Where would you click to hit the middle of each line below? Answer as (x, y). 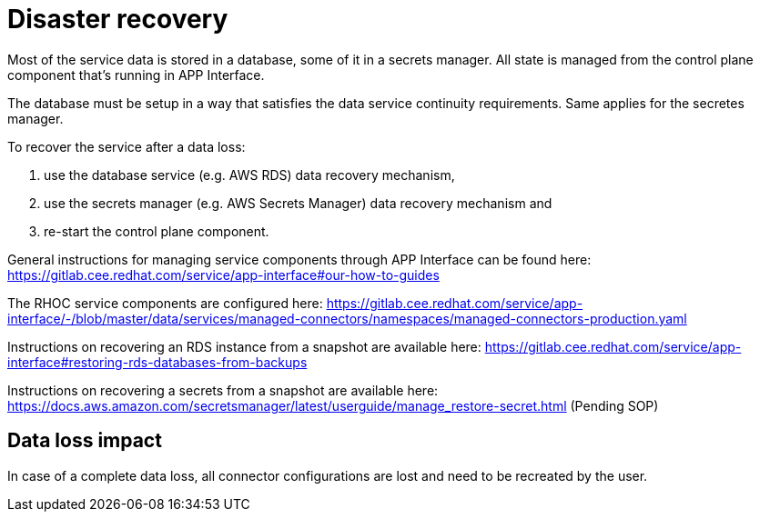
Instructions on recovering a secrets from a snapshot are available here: (223, 390)
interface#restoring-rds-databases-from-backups (157, 362)
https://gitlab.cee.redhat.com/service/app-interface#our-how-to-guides (223, 274)
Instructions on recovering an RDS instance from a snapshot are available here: (244, 346)
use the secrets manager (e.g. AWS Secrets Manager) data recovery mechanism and (298, 203)
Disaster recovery (118, 19)
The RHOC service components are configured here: (165, 303)
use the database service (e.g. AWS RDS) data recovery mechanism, (249, 175)
